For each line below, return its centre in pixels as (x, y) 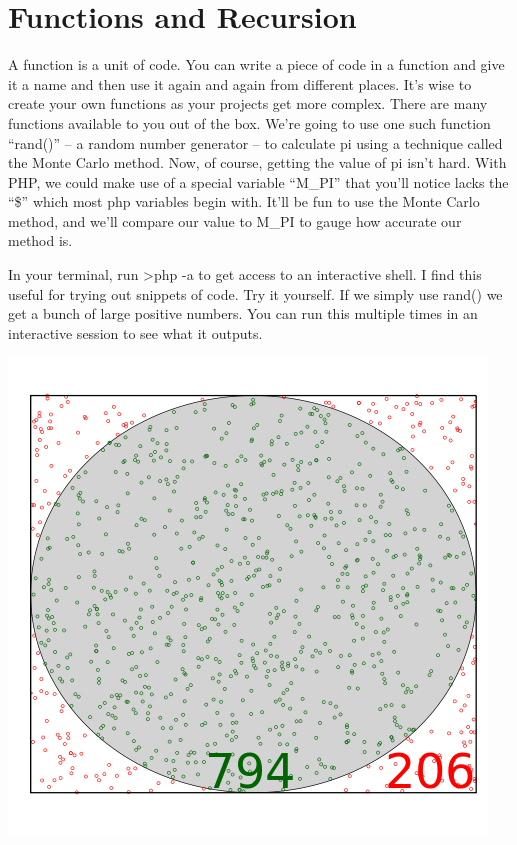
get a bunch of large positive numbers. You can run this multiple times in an (243, 313)
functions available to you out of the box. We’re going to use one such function (249, 122)
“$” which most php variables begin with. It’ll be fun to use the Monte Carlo (244, 201)
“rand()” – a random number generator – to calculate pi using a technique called (255, 142)
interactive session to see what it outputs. (135, 332)
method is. (40, 240)
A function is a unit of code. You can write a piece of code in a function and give (256, 64)
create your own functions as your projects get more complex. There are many (248, 103)
